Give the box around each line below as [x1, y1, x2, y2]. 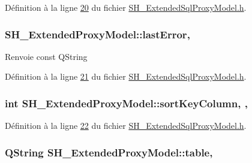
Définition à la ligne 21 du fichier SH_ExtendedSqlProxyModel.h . [5, 70, 247, 83]
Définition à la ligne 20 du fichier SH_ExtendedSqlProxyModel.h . [5, 1, 247, 13]
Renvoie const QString [5, 50, 88, 62]
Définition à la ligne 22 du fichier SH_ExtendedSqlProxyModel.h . [5, 119, 247, 132]
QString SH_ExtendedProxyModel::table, [5, 144, 213, 159]
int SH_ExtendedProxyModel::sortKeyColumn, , [5, 95, 248, 110]
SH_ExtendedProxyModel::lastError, [5, 26, 190, 41]
